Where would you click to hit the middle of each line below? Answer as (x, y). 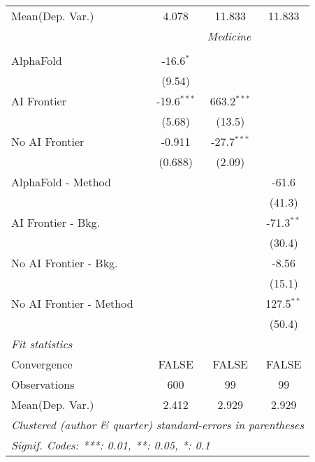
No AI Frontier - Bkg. (65, 263)
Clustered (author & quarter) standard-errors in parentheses (157, 425)
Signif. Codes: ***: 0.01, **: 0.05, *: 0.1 (111, 445)
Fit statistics (42, 344)
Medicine (229, 36)
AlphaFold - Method (61, 182)
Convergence (42, 364)
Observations (43, 384)
